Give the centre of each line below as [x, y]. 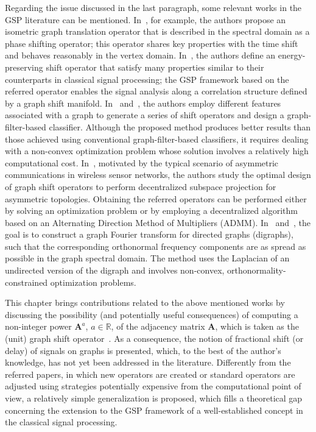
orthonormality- [257, 270]
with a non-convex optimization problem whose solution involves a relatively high [157, 151]
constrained [26, 282]
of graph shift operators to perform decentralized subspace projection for [141, 186]
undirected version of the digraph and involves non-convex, [115, 270]
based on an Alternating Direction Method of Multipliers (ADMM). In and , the [158, 222]
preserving [24, 67]
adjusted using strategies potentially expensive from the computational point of [153, 386]
